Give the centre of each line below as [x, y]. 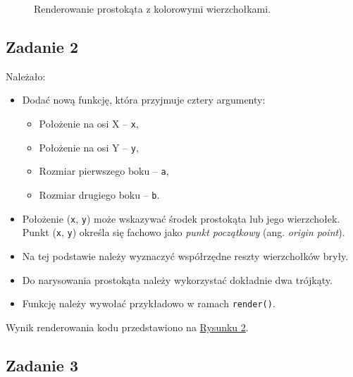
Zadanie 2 [42, 46]
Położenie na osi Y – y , [89, 147]
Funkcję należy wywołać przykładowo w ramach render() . [149, 303]
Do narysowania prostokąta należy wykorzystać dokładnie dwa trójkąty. [177, 279]
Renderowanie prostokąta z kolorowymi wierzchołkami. [153, 8]
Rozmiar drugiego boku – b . [99, 194]
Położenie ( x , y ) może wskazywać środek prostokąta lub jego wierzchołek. [181, 218]
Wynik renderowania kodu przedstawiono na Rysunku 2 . [127, 327]
